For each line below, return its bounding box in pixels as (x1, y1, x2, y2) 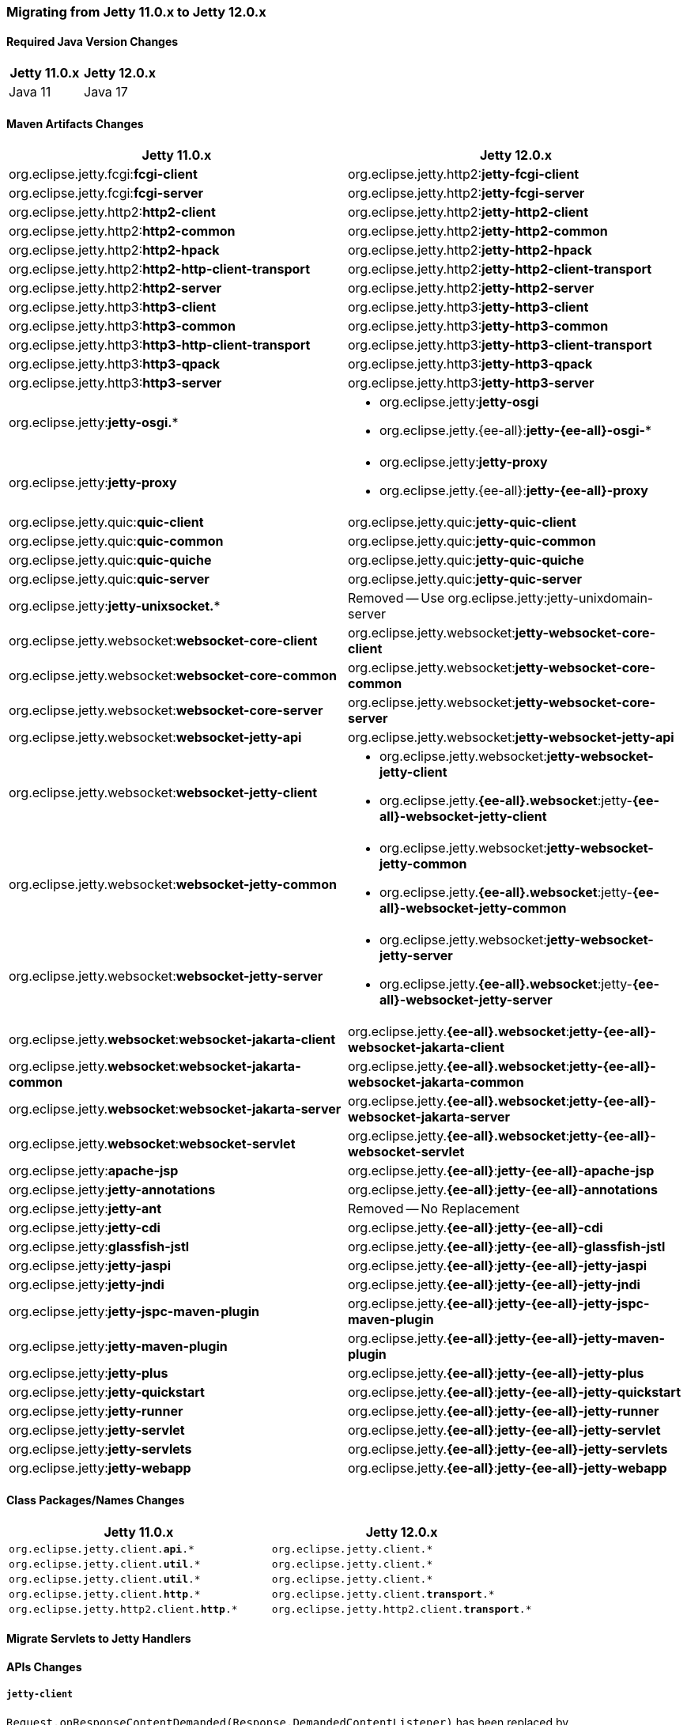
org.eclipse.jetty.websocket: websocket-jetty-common (9, 876, 337, 893)
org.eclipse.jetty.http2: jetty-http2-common (348, 223, 608, 240)
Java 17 (84, 84, 128, 100)
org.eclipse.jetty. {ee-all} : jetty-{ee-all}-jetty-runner (348, 1403, 659, 1420)
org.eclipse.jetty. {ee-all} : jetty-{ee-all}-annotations (348, 1182, 659, 1198)
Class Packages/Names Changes (6, 1493, 185, 1507)
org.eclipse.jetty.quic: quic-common (9, 533, 224, 550)
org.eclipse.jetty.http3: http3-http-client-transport (9, 337, 311, 354)
